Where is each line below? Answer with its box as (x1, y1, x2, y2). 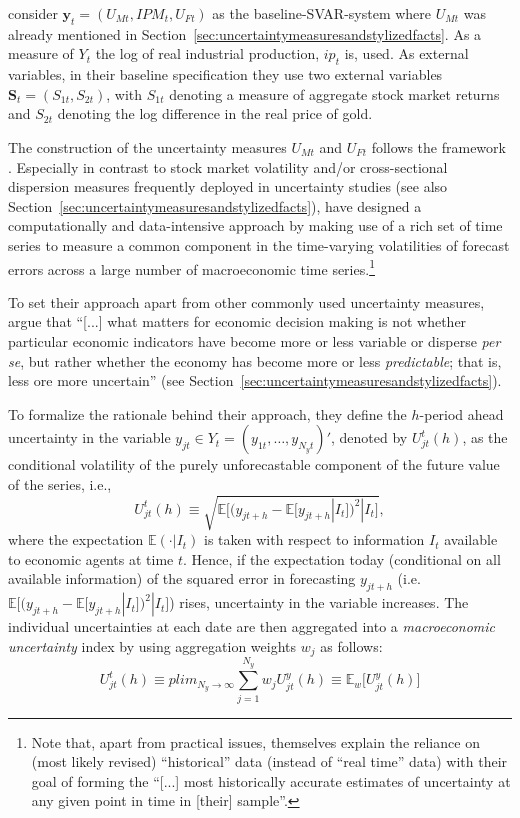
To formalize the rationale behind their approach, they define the (8, 403, 407, 424)
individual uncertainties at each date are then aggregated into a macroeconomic (8, 616, 496, 637)
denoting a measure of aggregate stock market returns (169, 83, 500, 104)
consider (8, 3, 58, 23)
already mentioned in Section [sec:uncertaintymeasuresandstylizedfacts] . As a (8, 23, 482, 44)
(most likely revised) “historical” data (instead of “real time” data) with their (31, 751, 508, 772)
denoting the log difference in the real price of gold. (57, 103, 373, 124)
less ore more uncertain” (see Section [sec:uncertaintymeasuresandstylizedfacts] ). (8, 370, 502, 391)
